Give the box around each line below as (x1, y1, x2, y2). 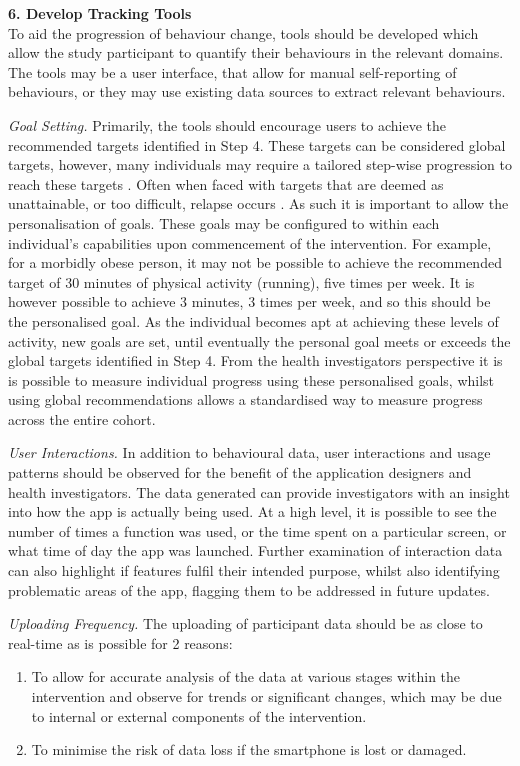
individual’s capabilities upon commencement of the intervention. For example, (8, 232, 492, 253)
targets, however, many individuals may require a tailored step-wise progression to (8, 154, 512, 175)
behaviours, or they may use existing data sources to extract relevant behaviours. (8, 81, 506, 102)
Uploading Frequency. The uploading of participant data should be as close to (8, 613, 483, 634)
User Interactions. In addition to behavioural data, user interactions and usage (8, 442, 491, 463)
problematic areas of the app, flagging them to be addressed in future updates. (8, 579, 490, 600)
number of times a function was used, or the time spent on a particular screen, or (8, 520, 507, 541)
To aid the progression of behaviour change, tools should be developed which (8, 22, 479, 43)
